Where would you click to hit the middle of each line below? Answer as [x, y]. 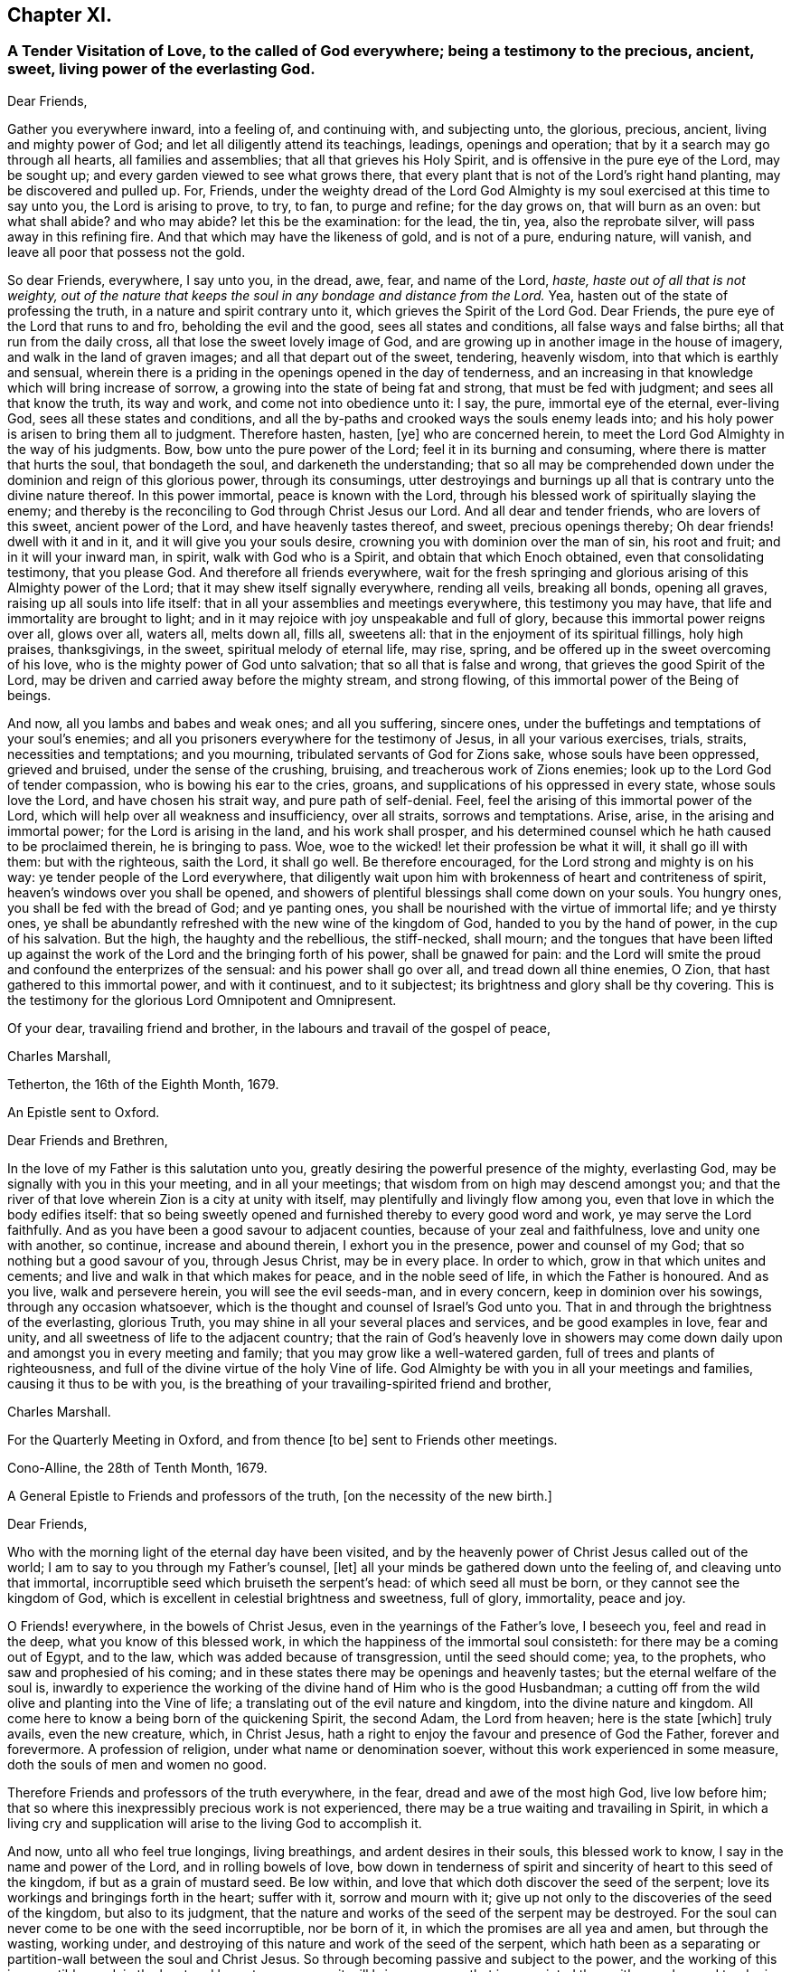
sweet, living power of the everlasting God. [161, 69]
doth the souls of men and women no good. [137, 1764]
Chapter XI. [60, 15]
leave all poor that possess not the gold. [127, 251]
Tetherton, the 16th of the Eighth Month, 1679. [143, 1084]
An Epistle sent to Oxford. [84, 1112]
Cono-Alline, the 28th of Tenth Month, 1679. [137, 1467]
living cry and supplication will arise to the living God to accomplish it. [215, 1823]
